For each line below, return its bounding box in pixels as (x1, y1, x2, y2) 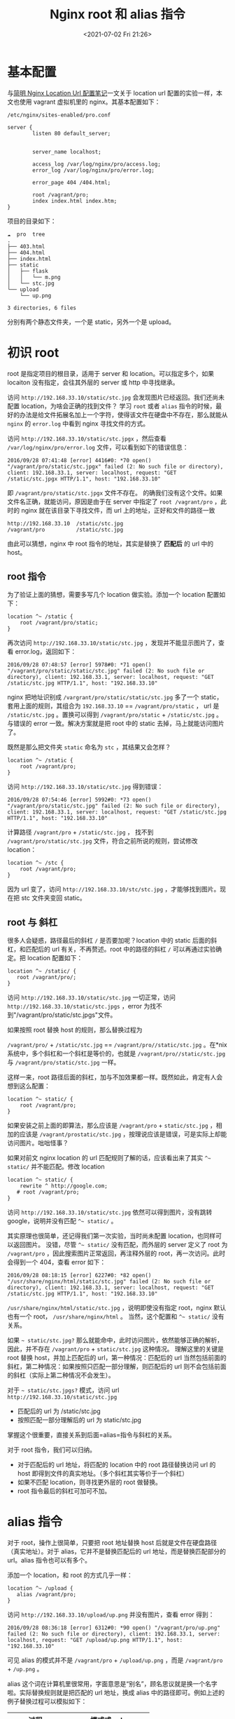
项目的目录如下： (7, 217, 57, 225)
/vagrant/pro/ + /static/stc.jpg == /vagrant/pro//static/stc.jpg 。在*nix (7, 1041, 227, 1049)
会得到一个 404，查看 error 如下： (7, 1258, 106, 1267)
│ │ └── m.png (7, 274, 61, 281)
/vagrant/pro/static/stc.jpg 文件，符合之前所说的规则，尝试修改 (7, 837, 198, 845)
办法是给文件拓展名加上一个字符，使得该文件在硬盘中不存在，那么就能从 (19, 410, 228, 419)
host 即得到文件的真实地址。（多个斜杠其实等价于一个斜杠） (17, 1469, 189, 1478)
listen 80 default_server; (32, 130, 111, 137)
